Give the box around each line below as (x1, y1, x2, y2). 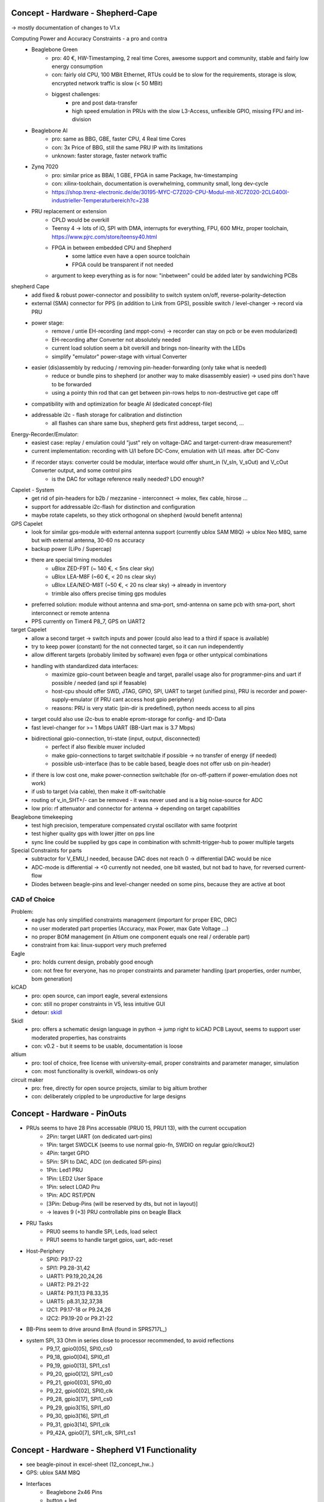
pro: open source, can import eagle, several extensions (31, 992, 168, 999)
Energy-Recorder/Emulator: (11, 430, 79, 438)
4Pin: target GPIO (46, 1149, 90, 1157)
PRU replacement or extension (31, 208, 107, 215)
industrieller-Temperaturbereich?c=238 (52, 196, 149, 204)
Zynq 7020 (31, 163, 59, 171)
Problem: (11, 908, 34, 915)
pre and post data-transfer (72, 99, 138, 106)
